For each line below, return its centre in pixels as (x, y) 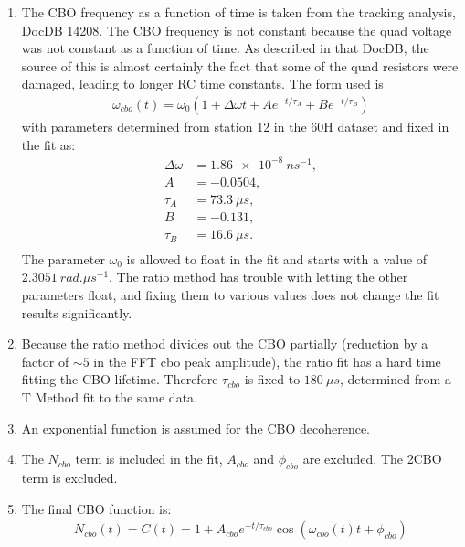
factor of (45, 361)
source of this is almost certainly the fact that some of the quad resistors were (240, 65)
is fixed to (272, 379)
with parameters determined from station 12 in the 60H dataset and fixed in (235, 126)
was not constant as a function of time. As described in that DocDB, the (225, 48)
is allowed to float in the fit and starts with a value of (277, 258)
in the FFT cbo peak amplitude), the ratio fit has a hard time (267, 361)
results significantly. (77, 312)
